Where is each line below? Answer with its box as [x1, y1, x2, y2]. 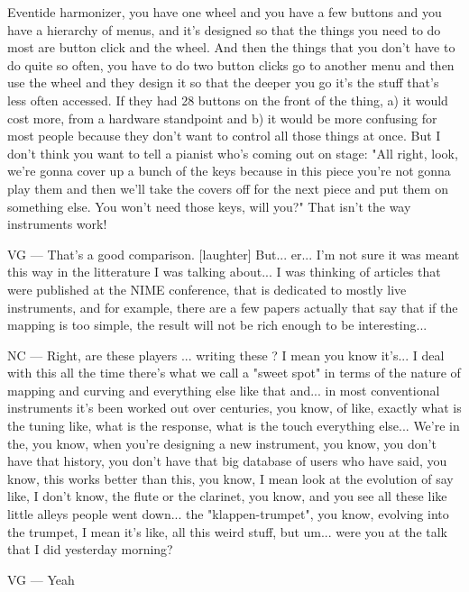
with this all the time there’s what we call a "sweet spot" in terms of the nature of [7, 363, 461, 382]
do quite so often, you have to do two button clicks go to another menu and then [7, 55, 455, 74]
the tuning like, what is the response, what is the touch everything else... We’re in [7, 416, 460, 435]
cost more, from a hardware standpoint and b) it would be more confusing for [7, 108, 437, 127]
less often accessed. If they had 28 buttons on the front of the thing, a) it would [7, 90, 448, 109]
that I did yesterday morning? [7, 540, 173, 559]
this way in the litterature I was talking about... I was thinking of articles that [7, 262, 441, 281]
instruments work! [7, 214, 107, 233]
